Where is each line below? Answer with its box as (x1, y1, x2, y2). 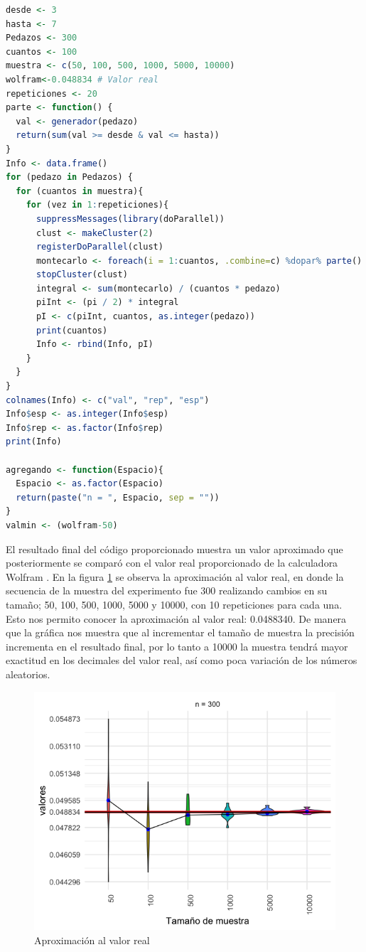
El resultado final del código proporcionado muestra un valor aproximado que (6, 541, 343, 556)
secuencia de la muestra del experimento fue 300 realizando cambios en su (6, 583, 328, 598)
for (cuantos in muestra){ (16, 186, 144, 196)
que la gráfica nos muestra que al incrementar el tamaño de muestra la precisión (6, 625, 355, 640)
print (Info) (6, 437, 62, 447)
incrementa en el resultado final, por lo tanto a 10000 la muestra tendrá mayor (6, 638, 348, 653)
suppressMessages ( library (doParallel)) (36, 213, 225, 224)
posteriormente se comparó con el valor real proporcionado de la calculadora (6, 555, 338, 570)
